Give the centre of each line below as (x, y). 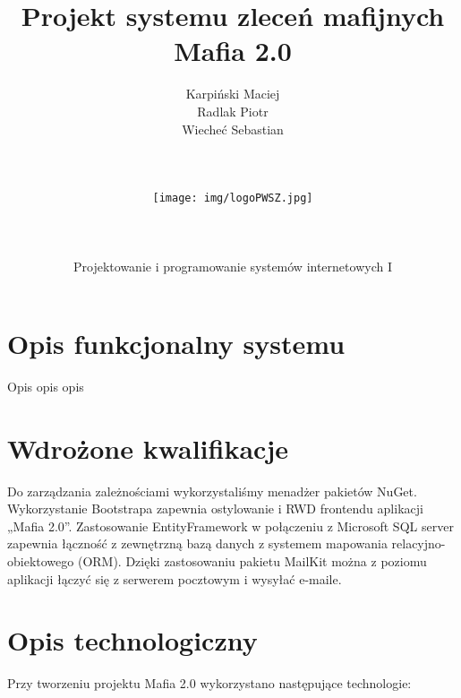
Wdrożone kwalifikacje (148, 448)
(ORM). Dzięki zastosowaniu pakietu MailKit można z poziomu (252, 560)
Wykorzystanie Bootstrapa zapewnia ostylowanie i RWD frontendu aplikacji (215, 508)
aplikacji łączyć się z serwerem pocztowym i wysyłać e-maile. (175, 578)
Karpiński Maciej (233, 94)
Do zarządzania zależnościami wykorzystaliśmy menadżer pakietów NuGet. (212, 491)
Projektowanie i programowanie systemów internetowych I (233, 267)
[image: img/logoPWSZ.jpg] (233, 198)
